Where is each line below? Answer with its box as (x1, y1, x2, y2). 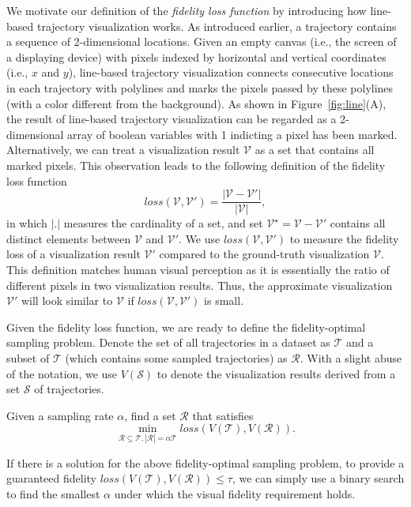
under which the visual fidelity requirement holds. (114, 485, 356, 501)
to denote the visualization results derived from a (156, 365, 396, 381)
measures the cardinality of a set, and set (63, 215, 263, 231)
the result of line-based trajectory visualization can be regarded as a (6, 111, 337, 127)
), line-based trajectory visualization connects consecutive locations (68, 64, 394, 81)
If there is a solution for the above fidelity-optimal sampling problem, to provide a (6, 454, 405, 471)
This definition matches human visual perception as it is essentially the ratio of (6, 261, 390, 277)
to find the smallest (6, 485, 100, 501)
